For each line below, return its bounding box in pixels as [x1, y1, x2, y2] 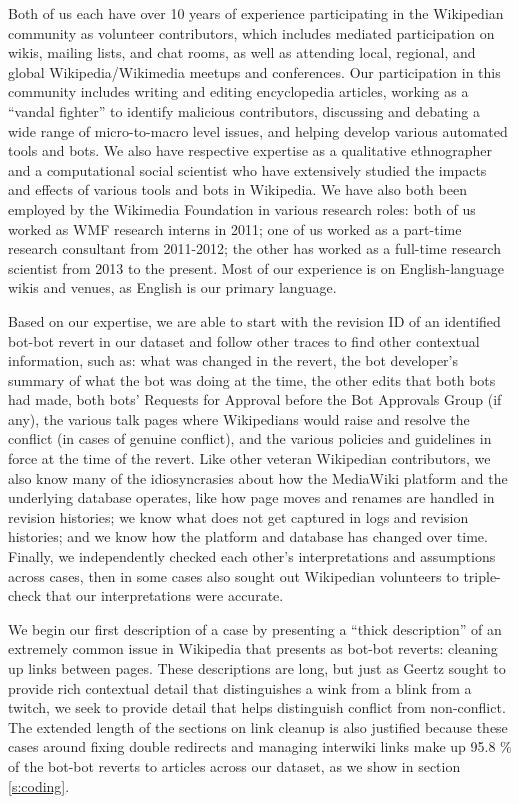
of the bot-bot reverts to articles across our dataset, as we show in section [8, 755, 461, 776]
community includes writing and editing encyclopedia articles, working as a [8, 81, 469, 102]
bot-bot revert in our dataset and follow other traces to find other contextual [8, 330, 480, 351]
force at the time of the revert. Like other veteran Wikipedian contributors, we [8, 448, 491, 469]
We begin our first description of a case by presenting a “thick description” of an [8, 618, 502, 639]
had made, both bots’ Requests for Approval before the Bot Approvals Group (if [8, 389, 502, 410]
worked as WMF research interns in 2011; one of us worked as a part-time [8, 218, 462, 239]
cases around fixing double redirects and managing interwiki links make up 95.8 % [8, 736, 512, 757]
